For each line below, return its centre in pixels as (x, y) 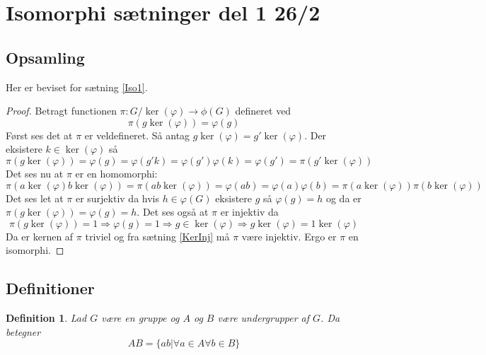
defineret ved (263, 111)
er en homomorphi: (116, 173)
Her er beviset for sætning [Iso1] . (77, 87)
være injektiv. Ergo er (289, 236)
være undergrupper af (264, 318)
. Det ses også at (173, 212)
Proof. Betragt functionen (61, 111)
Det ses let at (35, 198)
